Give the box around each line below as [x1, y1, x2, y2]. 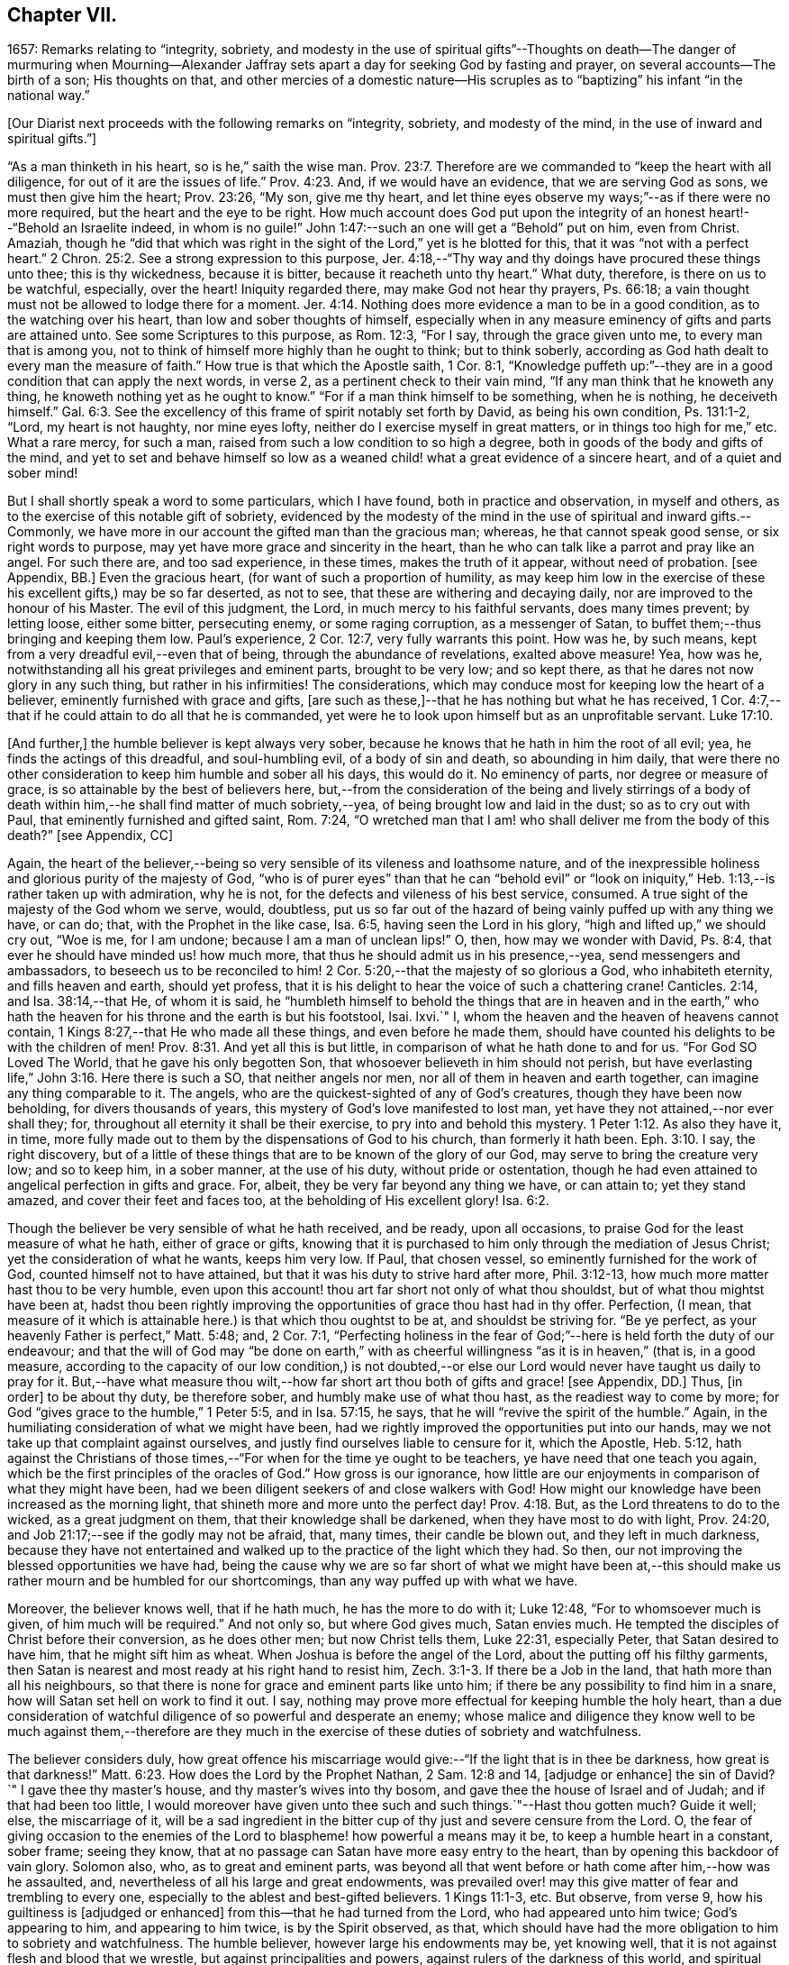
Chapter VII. [7, 4, 118, 26]
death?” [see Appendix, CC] [7, 827, 173, 844]
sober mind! [7, 465, 78, 481]
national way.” [7, 87, 90, 104]
